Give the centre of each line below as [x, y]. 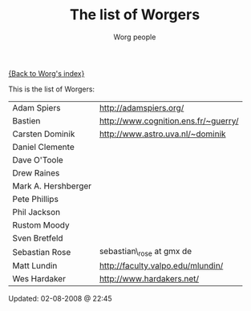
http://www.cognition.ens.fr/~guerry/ [169, 120]
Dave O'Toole [38, 160]
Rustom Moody [41, 224]
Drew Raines [36, 172]
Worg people [135, 37]
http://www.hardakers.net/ [149, 279]
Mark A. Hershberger [52, 186]
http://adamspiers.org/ [142, 107]
